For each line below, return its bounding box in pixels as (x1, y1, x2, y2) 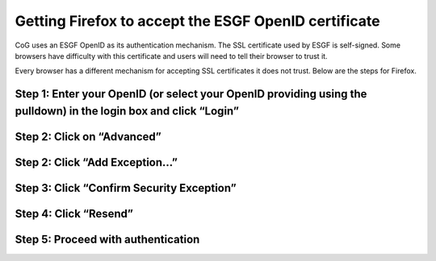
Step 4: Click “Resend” (15, 206, 133, 221)
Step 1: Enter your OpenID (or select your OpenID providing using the (15, 87, 367, 101)
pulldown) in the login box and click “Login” (15, 104, 240, 118)
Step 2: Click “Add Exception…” (15, 155, 178, 169)
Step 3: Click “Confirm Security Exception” (15, 181, 237, 195)
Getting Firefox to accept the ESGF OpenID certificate (15, 12, 380, 30)
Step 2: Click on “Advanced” (15, 130, 161, 143)
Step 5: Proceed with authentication (15, 232, 200, 246)
